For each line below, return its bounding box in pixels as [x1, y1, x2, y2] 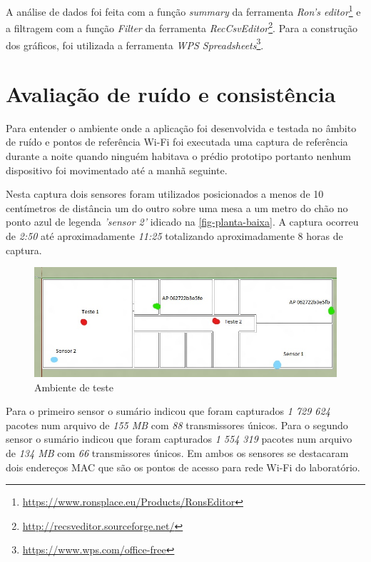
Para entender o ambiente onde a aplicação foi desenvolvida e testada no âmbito [6, 120, 357, 135]
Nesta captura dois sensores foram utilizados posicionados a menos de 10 [6, 186, 324, 201]
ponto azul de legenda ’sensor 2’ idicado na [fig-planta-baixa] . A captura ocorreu [6, 214, 359, 229]
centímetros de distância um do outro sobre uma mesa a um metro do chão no [6, 200, 348, 215]
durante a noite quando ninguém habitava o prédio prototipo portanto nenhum [6, 149, 352, 164]
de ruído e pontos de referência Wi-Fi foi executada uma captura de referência [6, 134, 348, 149]
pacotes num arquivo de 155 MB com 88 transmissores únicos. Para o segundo [6, 417, 348, 432]
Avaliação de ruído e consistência [6, 79, 336, 108]
